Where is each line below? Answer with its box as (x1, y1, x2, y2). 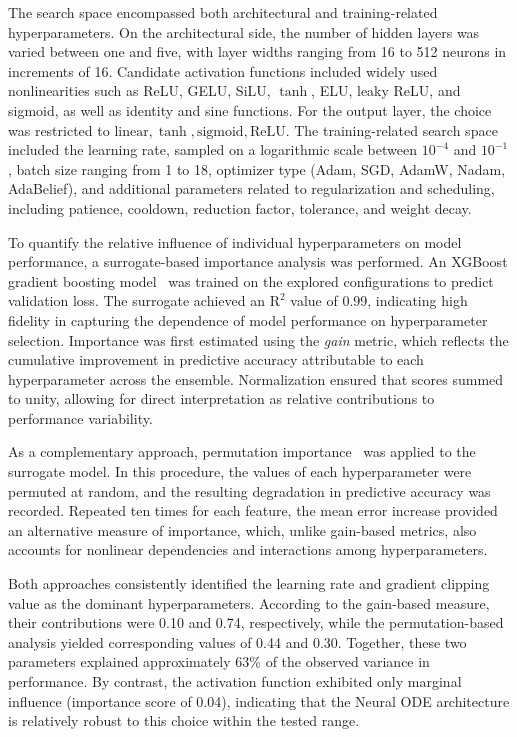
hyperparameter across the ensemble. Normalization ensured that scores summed (8, 368, 504, 389)
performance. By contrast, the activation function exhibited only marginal (8, 671, 462, 691)
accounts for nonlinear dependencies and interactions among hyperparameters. (8, 539, 488, 560)
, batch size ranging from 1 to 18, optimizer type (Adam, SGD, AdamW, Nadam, (8, 158, 506, 179)
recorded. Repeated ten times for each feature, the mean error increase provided (8, 500, 498, 521)
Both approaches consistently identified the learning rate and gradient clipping (8, 573, 490, 594)
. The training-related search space (285, 119, 498, 140)
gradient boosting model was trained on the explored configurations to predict (8, 270, 494, 291)
